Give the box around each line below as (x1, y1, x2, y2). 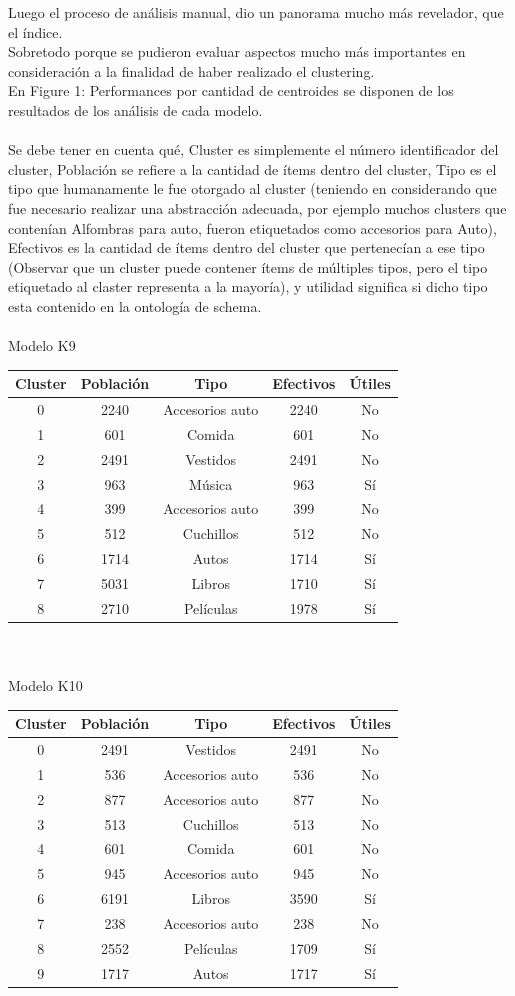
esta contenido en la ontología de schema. (8, 295, 262, 316)
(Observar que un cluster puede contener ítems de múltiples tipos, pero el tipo (8, 256, 488, 277)
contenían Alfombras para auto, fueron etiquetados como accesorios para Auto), (8, 217, 497, 238)
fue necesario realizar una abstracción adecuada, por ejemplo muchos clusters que (8, 197, 507, 218)
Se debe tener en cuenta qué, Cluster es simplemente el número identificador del (8, 139, 499, 160)
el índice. (8, 21, 63, 42)
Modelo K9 (8, 335, 76, 356)
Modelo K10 (8, 675, 83, 696)
